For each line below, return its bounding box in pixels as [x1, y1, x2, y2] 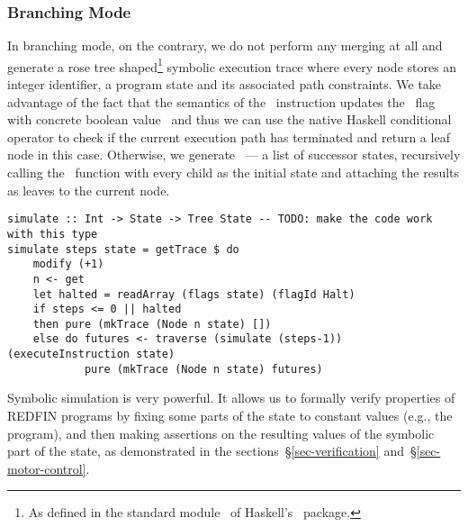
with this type [7, 227, 98, 241]
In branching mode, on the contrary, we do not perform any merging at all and [7, 36, 443, 55]
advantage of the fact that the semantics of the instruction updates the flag [7, 92, 436, 111]
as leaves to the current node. [7, 180, 170, 199]
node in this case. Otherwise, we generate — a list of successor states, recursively [7, 145, 461, 164]
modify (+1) [32, 258, 104, 271]
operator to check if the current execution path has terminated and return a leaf [7, 127, 450, 146]
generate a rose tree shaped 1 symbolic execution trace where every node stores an [7, 54, 457, 76]
